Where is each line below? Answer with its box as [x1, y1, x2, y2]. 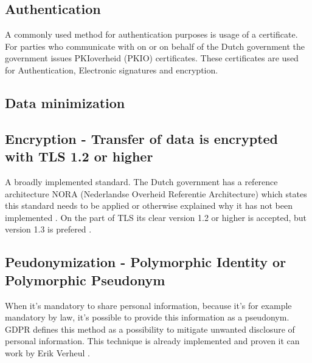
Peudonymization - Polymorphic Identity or [5, 253, 286, 271]
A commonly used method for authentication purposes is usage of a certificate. [5, 28, 298, 41]
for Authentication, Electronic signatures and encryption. [5, 63, 218, 76]
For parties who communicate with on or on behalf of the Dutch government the [5, 39, 305, 52]
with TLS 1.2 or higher [5, 147, 153, 166]
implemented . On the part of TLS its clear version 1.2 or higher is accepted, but [5, 211, 307, 223]
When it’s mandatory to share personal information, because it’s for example [5, 299, 292, 311]
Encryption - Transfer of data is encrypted [5, 129, 279, 148]
